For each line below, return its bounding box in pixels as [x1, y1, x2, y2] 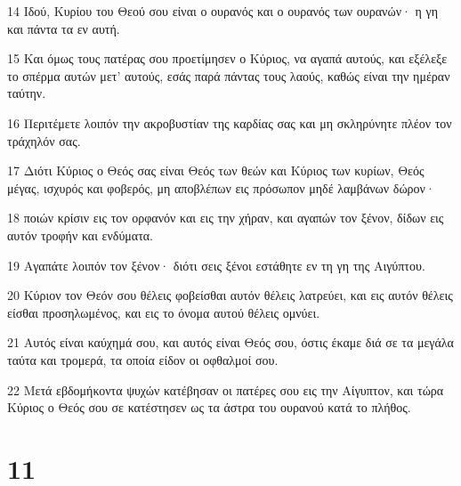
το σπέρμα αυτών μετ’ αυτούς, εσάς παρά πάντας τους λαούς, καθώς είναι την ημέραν [7, 66, 450, 85]
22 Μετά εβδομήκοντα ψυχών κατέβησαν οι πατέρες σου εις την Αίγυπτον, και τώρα [7, 380, 444, 399]
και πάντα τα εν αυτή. [7, 19, 120, 37]
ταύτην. [7, 84, 46, 102]
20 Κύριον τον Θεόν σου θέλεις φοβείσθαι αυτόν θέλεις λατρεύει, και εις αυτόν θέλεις [7, 286, 453, 304]
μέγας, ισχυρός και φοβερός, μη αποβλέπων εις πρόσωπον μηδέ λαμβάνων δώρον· [7, 178, 435, 197]
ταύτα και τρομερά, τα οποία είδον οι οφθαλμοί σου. [7, 350, 279, 369]
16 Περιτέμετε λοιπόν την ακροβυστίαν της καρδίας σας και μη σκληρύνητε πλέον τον [7, 113, 452, 132]
